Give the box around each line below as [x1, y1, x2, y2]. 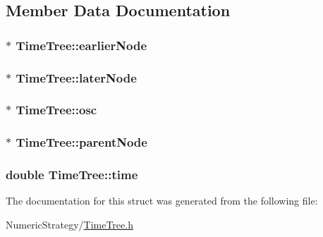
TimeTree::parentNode [16, 133, 147, 151]
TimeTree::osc [16, 101, 97, 119]
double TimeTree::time [6, 166, 138, 183]
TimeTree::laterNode [16, 68, 137, 86]
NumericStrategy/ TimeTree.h [6, 217, 133, 231]
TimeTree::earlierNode [16, 36, 147, 54]
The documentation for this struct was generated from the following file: [6, 193, 318, 208]
